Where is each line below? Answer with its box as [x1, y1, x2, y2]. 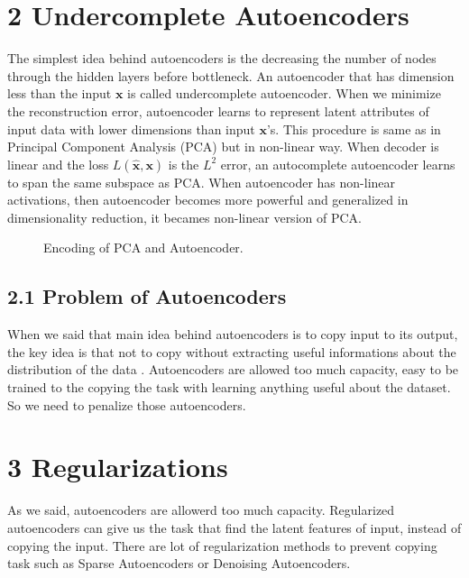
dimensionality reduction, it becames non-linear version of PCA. [7, 207, 362, 226]
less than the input [7, 84, 112, 103]
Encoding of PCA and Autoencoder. [43, 238, 244, 257]
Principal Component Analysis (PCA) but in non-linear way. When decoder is [7, 137, 439, 156]
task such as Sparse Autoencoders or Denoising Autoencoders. [7, 554, 351, 573]
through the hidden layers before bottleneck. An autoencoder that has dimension [7, 66, 455, 85]
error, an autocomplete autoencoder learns [220, 154, 455, 173]
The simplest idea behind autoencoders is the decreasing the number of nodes [7, 49, 437, 68]
